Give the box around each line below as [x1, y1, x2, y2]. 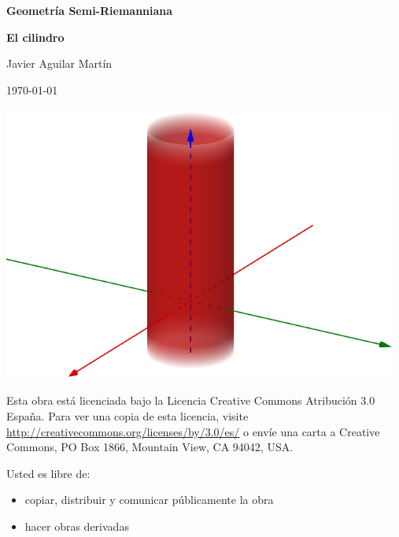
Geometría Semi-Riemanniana [6, 2, 173, 18]
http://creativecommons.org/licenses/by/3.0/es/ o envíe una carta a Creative [6, 423, 380, 439]
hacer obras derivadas [24, 518, 129, 535]
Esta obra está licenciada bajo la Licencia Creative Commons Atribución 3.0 [6, 392, 375, 409]
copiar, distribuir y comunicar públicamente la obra [24, 491, 274, 508]
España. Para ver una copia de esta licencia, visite [6, 408, 249, 424]
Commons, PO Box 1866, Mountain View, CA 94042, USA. [6, 439, 294, 455]
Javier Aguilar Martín [6, 55, 113, 72]
